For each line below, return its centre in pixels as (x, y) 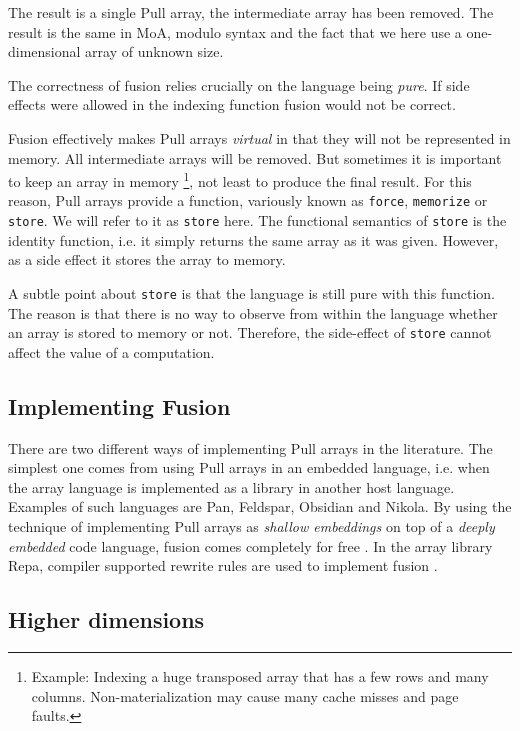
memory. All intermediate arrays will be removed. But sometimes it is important (255, 157)
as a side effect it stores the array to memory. (147, 259)
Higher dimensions (106, 619)
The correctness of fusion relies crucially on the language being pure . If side (239, 84)
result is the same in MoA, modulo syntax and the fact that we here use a (235, 31)
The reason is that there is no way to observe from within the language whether (253, 312)
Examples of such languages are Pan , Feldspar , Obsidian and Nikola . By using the (260, 506)
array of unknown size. (154, 51)
